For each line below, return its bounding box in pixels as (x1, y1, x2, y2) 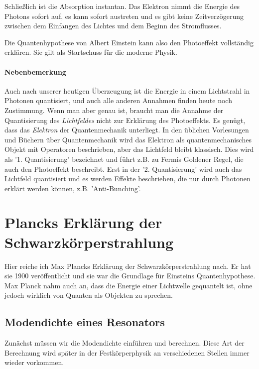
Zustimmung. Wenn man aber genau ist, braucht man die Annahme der (4, 105, 224, 115)
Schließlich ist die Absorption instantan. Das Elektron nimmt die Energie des (4, 1, 240, 11)
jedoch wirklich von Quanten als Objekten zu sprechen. (4, 290, 173, 300)
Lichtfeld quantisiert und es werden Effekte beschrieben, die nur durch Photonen (4, 173, 251, 184)
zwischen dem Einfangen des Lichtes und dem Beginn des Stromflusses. (4, 20, 222, 31)
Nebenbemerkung (4, 66, 66, 77)
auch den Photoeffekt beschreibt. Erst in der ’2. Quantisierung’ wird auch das (4, 163, 242, 174)
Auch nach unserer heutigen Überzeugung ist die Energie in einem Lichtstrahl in (4, 85, 250, 96)
